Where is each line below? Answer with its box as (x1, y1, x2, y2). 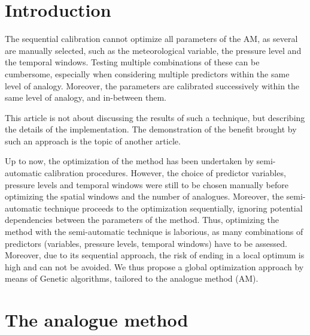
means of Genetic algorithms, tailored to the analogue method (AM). (5, 272, 259, 285)
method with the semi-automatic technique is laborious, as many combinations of (5, 225, 303, 238)
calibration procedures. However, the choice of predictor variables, (44, 167, 286, 179)
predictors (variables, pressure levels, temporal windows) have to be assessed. (5, 237, 287, 249)
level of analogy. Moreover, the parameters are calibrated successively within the (5, 79, 300, 92)
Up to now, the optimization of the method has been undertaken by (5, 155, 254, 167)
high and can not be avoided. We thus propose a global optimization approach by (5, 260, 304, 273)
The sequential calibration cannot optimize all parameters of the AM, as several (5, 32, 298, 45)
